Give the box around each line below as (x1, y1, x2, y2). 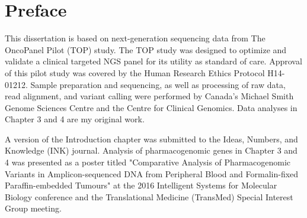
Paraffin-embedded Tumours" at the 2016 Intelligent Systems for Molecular (5, 179, 277, 191)
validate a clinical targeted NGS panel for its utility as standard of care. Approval (5, 55, 302, 67)
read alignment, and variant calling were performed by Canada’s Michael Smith (5, 90, 294, 102)
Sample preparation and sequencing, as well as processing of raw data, (30, 78, 286, 90)
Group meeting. (5, 202, 62, 214)
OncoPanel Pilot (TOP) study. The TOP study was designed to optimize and (5, 43, 287, 56)
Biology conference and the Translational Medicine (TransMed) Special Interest (5, 190, 293, 203)
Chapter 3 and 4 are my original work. (5, 113, 145, 125)
